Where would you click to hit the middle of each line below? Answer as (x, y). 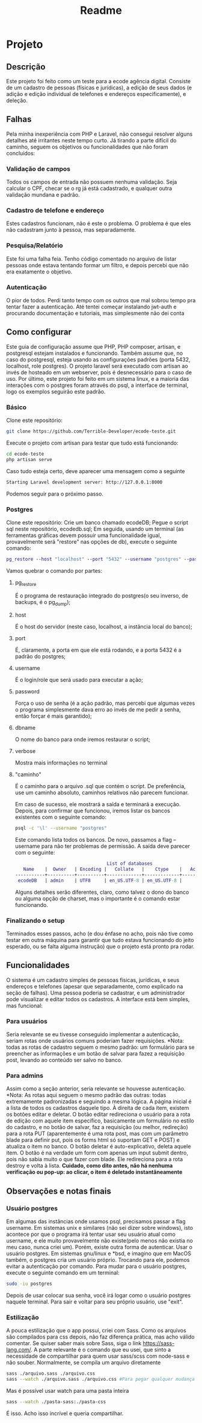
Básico (17, 407)
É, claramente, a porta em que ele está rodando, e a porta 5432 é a (98, 650)
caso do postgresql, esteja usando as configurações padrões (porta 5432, (98, 359)
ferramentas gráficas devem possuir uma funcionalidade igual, (84, 535)
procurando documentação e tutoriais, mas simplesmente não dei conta (95, 313)
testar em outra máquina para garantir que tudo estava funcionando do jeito (100, 940)
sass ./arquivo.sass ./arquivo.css (51, 1374)
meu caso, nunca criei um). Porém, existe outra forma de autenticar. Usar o (99, 1247)
